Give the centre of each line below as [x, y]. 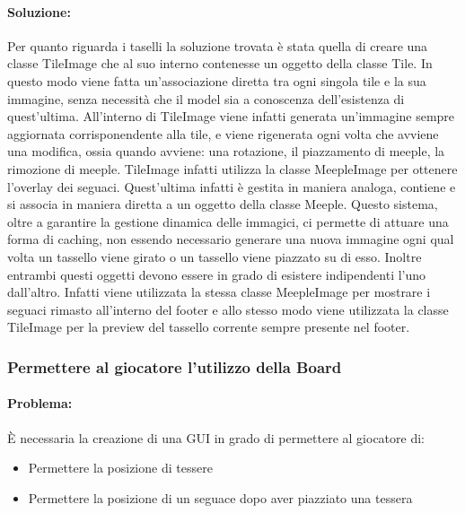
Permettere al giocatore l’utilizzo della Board [175, 366]
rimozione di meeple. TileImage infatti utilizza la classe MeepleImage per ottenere [232, 168]
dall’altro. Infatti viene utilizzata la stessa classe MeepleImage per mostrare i [219, 292]
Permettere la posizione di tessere [120, 468]
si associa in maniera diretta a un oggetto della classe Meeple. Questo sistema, [223, 204]
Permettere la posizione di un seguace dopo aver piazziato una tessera [220, 497]
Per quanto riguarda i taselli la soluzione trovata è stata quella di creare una [218, 45]
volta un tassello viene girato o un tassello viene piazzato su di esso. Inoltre [215, 256]
